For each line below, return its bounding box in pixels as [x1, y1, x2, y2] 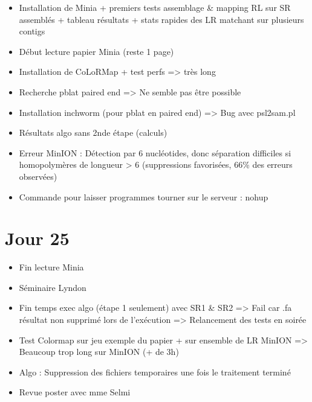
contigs [19, 25, 45, 37]
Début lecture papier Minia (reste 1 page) [19, 45, 174, 57]
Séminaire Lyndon [19, 281, 86, 293]
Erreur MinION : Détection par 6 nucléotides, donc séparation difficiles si [19, 146, 291, 159]
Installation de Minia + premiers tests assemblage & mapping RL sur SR [19, 1, 291, 13]
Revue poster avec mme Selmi [19, 386, 131, 398]
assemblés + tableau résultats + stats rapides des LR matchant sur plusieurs [19, 13, 304, 25]
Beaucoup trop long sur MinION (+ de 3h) [19, 345, 179, 358]
